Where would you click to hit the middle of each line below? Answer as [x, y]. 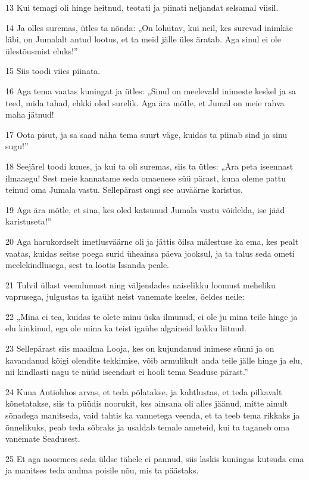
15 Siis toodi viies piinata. [53, 71]
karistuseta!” [29, 221]
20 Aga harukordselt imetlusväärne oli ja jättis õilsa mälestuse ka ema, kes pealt [152, 241]
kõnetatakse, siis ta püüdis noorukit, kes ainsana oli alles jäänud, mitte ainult [147, 403]
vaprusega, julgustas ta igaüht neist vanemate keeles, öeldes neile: [125, 296]
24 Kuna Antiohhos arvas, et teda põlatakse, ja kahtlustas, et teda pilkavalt [144, 391]
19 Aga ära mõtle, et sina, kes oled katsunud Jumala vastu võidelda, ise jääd [145, 209]
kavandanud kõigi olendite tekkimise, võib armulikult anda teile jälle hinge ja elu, [154, 360]
